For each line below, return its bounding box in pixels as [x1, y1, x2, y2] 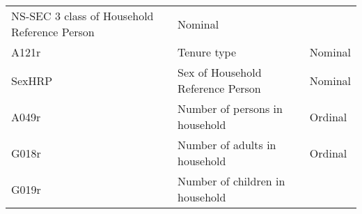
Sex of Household [178, 64, 262, 80]
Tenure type [178, 44, 237, 60]
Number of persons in [178, 100, 283, 116]
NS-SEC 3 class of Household [11, 8, 154, 24]
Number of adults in [178, 137, 276, 153]
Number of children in [178, 173, 285, 189]
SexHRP [11, 72, 53, 89]
